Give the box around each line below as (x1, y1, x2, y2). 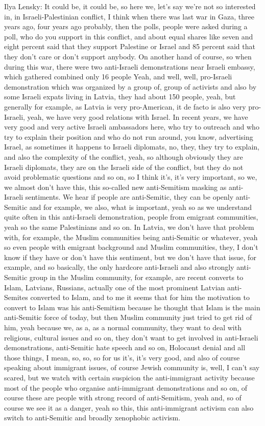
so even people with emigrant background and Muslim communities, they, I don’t (4, 242, 258, 252)
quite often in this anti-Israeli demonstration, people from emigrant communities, (4, 211, 258, 222)
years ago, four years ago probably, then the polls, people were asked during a (4, 21, 248, 32)
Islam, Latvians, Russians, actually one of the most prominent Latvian (4, 282, 225, 292)
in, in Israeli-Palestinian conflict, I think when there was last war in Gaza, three (4, 11, 254, 22)
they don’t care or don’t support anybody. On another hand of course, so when (4, 51, 252, 61)
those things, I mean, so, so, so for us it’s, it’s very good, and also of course (4, 352, 240, 363)
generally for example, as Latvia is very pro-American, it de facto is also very (4, 101, 246, 112)
